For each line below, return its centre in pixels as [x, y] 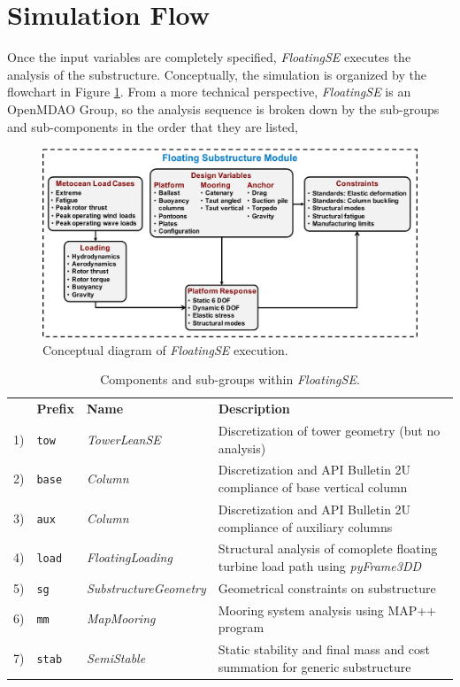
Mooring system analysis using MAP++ [327, 610]
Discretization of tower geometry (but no [329, 431]
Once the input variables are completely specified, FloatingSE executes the [209, 57]
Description [254, 409]
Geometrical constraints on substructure [327, 587]
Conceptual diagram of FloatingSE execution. [165, 349]
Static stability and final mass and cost [324, 649]
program [241, 627]
